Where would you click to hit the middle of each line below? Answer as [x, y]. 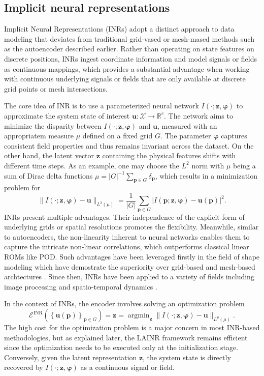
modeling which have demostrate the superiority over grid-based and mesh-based [130, 266]
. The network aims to [199, 115]
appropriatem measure [39, 136]
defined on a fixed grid [118, 136]
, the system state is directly [187, 357]
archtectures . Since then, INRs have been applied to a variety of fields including [129, 277]
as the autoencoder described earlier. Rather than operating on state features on [129, 49]
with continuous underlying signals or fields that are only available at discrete [125, 79]
